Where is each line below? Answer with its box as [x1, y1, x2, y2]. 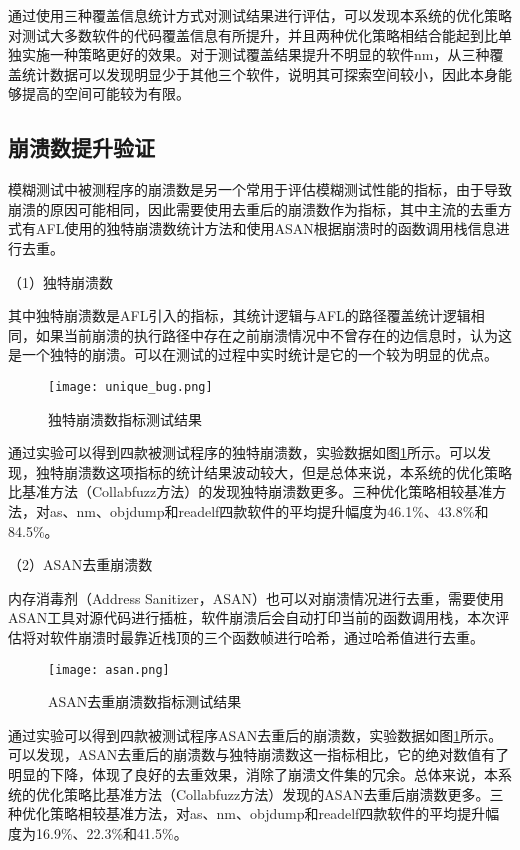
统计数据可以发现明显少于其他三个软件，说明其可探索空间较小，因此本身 [21, 63, 498, 84]
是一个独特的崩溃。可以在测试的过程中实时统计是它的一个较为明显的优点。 [8, 344, 498, 365]
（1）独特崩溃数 [8, 271, 113, 292]
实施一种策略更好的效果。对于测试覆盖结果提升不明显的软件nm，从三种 [21, 44, 490, 65]
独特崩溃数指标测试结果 [48, 408, 202, 429]
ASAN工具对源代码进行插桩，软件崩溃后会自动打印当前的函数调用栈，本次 [8, 607, 496, 628]
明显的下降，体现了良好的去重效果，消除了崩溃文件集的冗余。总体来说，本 [8, 763, 498, 784]
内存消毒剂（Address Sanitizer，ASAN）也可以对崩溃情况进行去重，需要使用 [8, 587, 505, 608]
